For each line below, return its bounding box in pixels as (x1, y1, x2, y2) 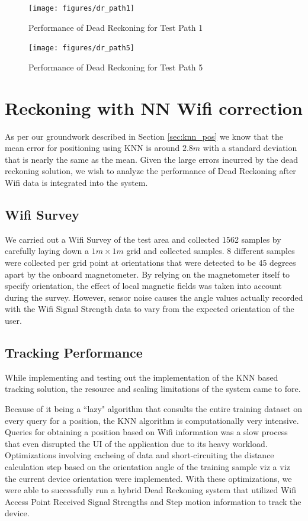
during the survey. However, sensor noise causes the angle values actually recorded (5, 291, 303, 303)
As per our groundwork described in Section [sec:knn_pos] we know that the (5, 130, 283, 142)
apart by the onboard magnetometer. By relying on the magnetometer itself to (5, 268, 290, 280)
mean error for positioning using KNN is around (5, 141, 180, 154)
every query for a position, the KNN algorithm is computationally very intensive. (5, 414, 299, 426)
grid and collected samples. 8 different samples (126, 245, 295, 257)
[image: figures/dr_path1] (28, 4, 134, 12)
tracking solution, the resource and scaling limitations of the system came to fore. (5, 382, 301, 395)
